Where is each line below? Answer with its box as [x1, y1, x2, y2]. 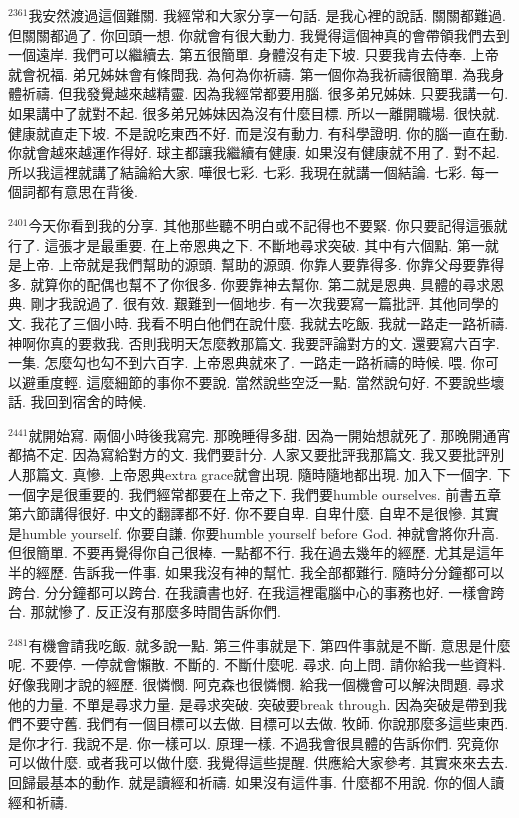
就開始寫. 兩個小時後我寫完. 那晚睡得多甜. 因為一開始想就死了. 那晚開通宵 [28, 424, 511, 445]
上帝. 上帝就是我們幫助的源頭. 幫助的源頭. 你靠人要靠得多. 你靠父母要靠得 [21, 254, 505, 275]
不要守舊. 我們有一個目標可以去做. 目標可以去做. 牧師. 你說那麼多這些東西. [21, 713, 509, 734]
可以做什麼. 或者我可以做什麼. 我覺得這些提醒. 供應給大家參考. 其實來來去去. [8, 752, 509, 773]
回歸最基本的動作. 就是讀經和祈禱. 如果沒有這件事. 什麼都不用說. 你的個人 [8, 771, 491, 792]
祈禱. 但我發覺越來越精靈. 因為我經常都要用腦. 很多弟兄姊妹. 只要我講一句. [21, 83, 509, 104]
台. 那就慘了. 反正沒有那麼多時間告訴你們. [8, 601, 281, 622]
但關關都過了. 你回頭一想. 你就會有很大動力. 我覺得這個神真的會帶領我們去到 [8, 24, 510, 45]
